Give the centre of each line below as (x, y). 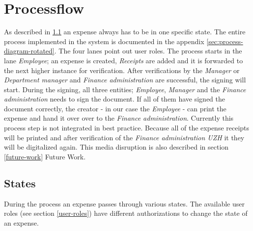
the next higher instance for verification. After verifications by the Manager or (122, 70)
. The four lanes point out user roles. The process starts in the (148, 51)
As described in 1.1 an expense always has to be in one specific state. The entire (125, 32)
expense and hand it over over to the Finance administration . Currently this (119, 118)
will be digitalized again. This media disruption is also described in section (116, 147)
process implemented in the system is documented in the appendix (104, 41)
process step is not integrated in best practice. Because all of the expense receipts (127, 128)
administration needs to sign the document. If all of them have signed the (115, 99)
